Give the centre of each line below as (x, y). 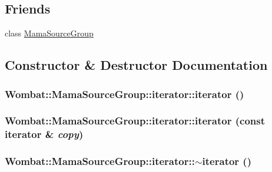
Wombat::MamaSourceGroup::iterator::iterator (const (135, 121)
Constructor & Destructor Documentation (136, 65)
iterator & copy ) (44, 134)
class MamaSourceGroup (49, 33)
